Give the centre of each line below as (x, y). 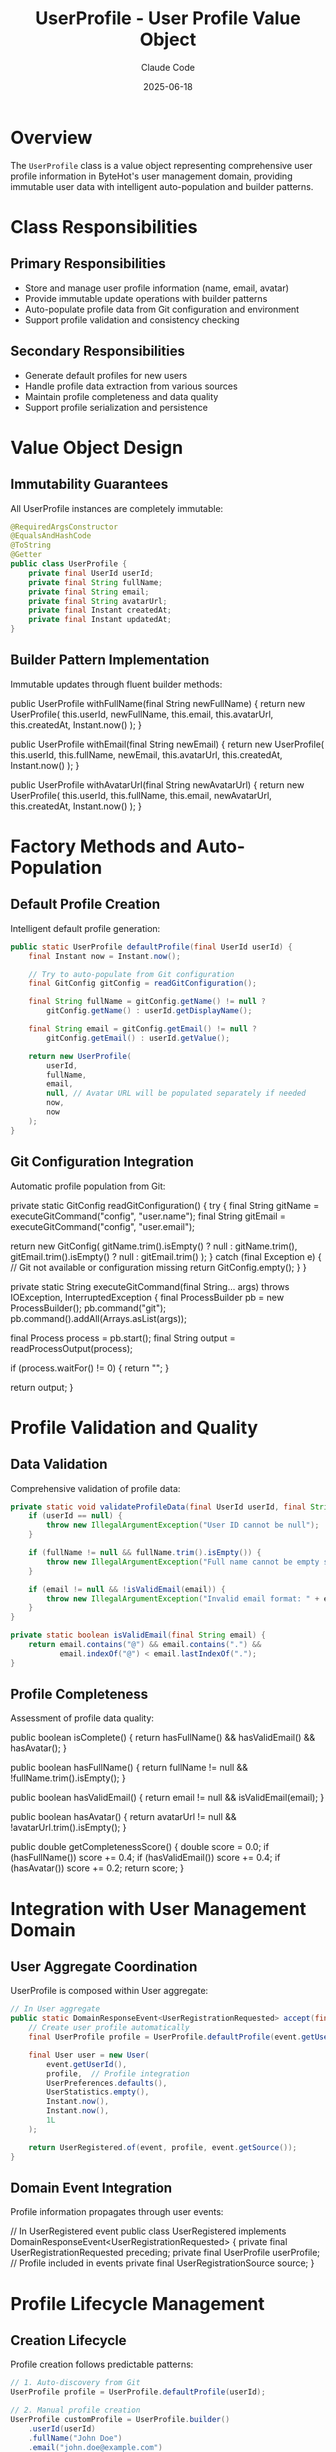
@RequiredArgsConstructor (64, 527)
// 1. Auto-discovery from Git (75, 2383)
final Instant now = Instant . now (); (105, 956)
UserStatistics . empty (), (98, 2092)
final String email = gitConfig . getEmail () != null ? (142, 1029)
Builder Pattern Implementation (110, 660)
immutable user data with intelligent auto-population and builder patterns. (162, 186)
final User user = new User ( (89, 2055)
